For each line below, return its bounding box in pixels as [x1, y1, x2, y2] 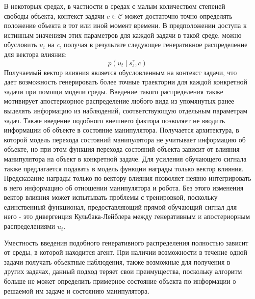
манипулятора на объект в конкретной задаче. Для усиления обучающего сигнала [4, 153, 247, 163]
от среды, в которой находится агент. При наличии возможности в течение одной [4, 247, 248, 257]
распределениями [4, 221, 55, 231]
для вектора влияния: [4, 49, 67, 59]
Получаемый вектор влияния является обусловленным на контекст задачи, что [4, 67, 237, 77]
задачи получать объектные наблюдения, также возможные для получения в [4, 256, 230, 267]
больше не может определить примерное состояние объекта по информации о [4, 276, 236, 286]
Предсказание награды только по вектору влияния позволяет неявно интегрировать [4, 173, 251, 183]
